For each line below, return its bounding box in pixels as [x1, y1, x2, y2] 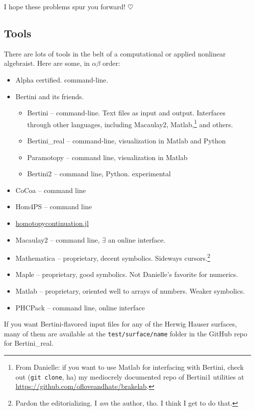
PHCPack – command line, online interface [15, 302, 145, 312]
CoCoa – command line [15, 185, 86, 195]
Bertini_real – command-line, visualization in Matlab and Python [27, 136, 226, 146]
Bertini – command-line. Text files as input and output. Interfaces [27, 108, 226, 118]
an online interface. [108, 234, 166, 245]
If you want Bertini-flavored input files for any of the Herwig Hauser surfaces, [4, 319, 237, 329]
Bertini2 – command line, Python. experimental [27, 168, 171, 179]
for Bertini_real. [4, 338, 54, 348]
